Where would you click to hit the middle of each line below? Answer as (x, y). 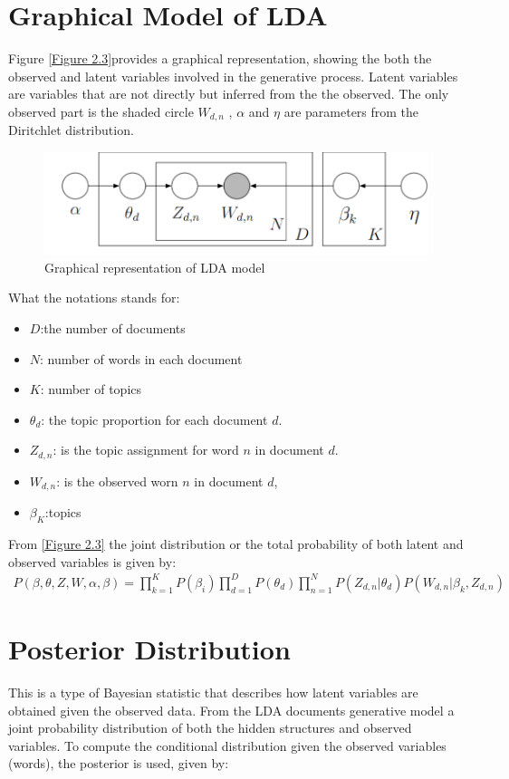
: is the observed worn (117, 481)
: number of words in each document (141, 358)
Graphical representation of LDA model (155, 267)
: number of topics (91, 389)
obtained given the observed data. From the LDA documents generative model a (231, 710)
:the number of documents (113, 327)
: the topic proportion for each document (154, 419)
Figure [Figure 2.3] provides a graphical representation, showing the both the (220, 58)
